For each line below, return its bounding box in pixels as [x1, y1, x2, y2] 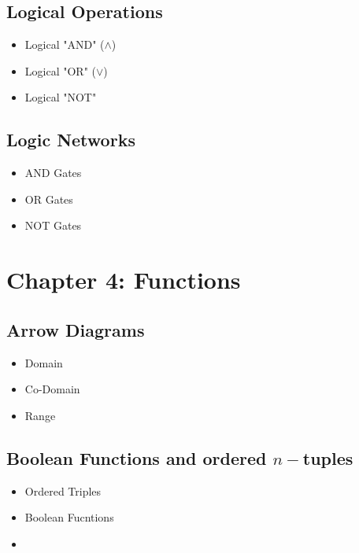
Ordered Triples [24, 482, 102, 499]
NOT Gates [24, 217, 82, 234]
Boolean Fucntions [24, 509, 114, 525]
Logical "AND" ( [24, 36, 105, 53]
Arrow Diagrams [6, 317, 145, 341]
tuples [302, 445, 353, 470]
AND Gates [24, 164, 82, 181]
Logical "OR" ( [24, 62, 96, 79]
